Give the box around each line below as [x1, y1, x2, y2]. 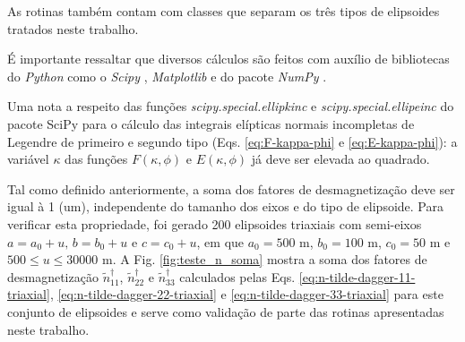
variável [7, 150, 49, 168]
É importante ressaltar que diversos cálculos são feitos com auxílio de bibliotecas [7, 49, 450, 68]
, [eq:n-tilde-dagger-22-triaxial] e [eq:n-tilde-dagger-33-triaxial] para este [49, 285, 443, 304]
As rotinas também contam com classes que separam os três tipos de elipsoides [7, 2, 440, 20]
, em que [196, 232, 245, 251]
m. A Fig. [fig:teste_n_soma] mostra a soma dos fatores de [101, 250, 427, 269]
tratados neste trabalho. [7, 19, 139, 38]
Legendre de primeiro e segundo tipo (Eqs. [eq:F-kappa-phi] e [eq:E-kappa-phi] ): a [7, 132, 458, 150]
